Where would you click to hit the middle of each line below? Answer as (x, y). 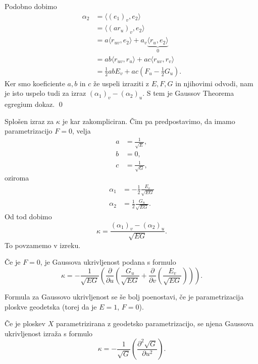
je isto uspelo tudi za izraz (45, 93)
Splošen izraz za (29, 121)
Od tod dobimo (28, 216)
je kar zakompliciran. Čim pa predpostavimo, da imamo (149, 121)
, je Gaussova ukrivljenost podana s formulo (108, 262)
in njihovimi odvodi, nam (214, 83)
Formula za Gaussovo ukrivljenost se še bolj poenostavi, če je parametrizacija (124, 296)
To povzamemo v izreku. (43, 245)
